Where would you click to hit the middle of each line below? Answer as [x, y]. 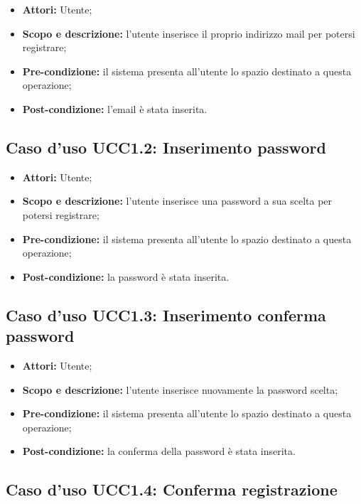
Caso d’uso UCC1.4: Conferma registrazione [172, 489]
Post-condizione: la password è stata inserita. [126, 276]
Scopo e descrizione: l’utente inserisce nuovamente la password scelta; [180, 389]
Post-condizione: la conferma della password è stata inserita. [159, 451]
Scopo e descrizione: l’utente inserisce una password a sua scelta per [177, 201]
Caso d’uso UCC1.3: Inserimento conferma [166, 315]
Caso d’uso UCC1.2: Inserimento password [166, 147]
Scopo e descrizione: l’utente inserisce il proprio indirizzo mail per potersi [189, 33]
